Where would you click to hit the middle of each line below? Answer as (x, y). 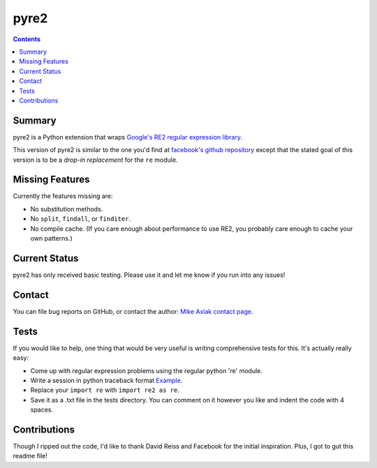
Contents (27, 39)
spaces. (42, 410)
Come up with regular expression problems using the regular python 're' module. (147, 370)
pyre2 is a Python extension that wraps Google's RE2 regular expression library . (128, 137)
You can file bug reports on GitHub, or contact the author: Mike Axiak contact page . (133, 311)
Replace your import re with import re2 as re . (105, 390)
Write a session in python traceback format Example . (106, 380)
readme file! (30, 456)
